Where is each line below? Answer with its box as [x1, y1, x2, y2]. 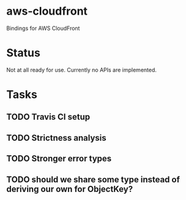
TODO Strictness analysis [6, 133, 106, 143]
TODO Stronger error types [6, 154, 112, 164]
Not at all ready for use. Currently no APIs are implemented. [6, 66, 157, 73]
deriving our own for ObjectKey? [6, 183, 133, 194]
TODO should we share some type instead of [6, 174, 180, 185]
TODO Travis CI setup [6, 112, 91, 122]
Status [6, 46, 41, 60]
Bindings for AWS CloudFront [6, 24, 80, 32]
